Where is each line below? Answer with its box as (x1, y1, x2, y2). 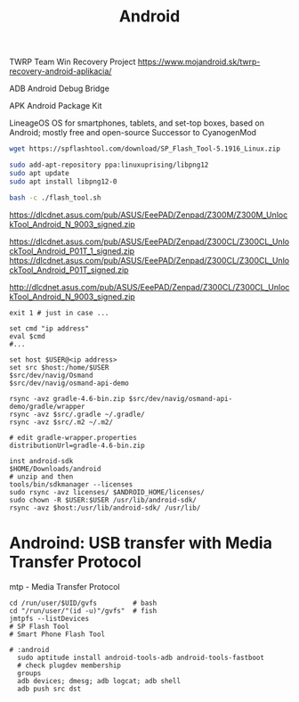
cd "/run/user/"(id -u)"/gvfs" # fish (9, 606, 158, 616)
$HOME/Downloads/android (9, 464, 101, 473)
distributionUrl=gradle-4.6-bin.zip (9, 441, 145, 450)
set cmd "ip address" (9, 323, 90, 333)
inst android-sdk (9, 456, 74, 465)
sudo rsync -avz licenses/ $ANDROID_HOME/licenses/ (9, 487, 205, 496)
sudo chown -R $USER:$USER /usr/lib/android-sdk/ (9, 495, 198, 504)
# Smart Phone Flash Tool (9, 630, 105, 639)
